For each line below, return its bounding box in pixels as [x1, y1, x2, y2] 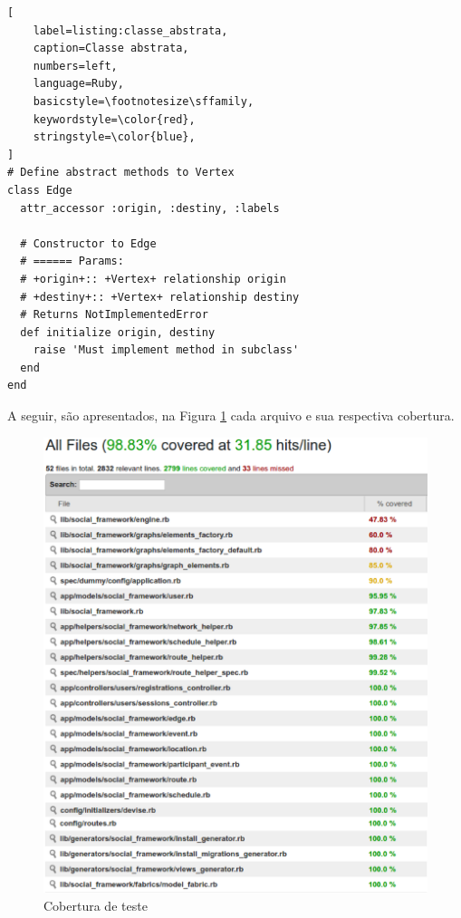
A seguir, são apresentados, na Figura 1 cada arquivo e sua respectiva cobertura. [7, 406, 455, 425]
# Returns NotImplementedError [20, 308, 208, 322]
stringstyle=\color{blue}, [33, 130, 196, 144]
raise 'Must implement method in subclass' [33, 343, 300, 357]
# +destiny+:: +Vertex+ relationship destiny [20, 290, 300, 304]
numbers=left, [33, 59, 118, 72]
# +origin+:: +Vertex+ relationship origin [20, 272, 286, 285]
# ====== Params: [20, 255, 124, 268]
